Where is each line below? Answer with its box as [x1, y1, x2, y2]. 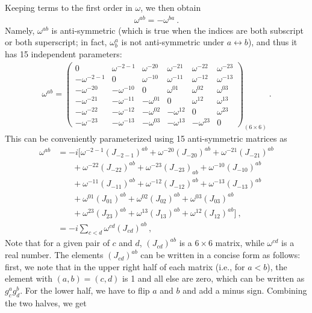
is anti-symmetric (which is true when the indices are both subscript [51, 24, 304, 36]
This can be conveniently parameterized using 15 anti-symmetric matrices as [5, 132, 287, 145]
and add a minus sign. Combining [183, 283, 307, 296]
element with [5, 272, 52, 285]
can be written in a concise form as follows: [140, 248, 301, 261]
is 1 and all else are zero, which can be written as [122, 272, 305, 285]
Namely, [5, 24, 35, 36]
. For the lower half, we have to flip [20, 283, 150, 296]
